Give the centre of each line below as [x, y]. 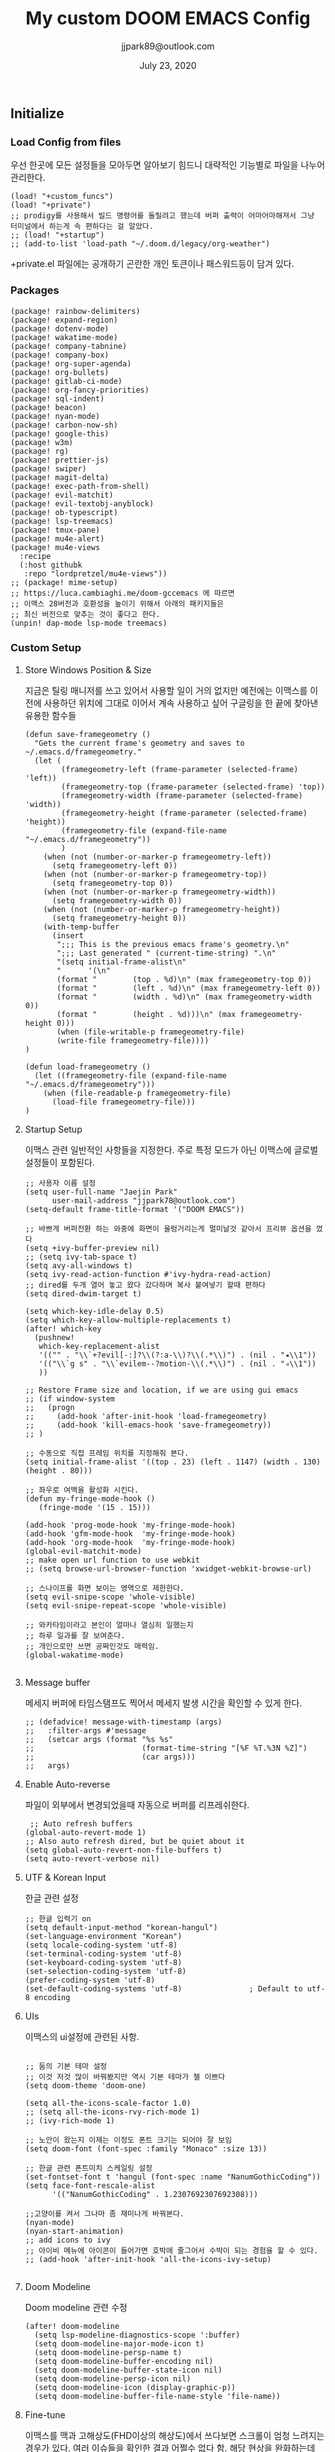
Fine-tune [45, 2414]
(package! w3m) [42, 442]
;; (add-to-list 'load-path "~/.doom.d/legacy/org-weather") [140, 244]
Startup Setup [53, 1129]
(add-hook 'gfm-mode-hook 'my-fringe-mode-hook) [130, 1533]
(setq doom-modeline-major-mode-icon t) [119, 2343]
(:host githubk [51, 565]
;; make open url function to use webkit [112, 1560]
